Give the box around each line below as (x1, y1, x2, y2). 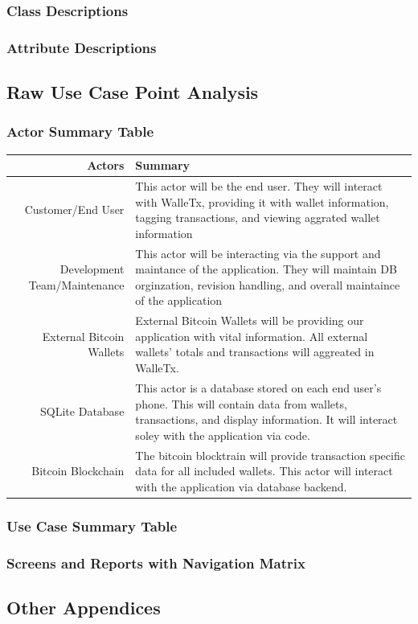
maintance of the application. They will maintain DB (135, 261, 397, 277)
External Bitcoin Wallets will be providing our (135, 312, 364, 329)
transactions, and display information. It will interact (135, 411, 398, 428)
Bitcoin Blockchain (31, 462, 125, 479)
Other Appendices (6, 594, 161, 619)
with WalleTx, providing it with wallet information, (135, 193, 389, 210)
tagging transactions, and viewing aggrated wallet (135, 209, 380, 226)
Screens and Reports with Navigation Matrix (6, 552, 305, 573)
